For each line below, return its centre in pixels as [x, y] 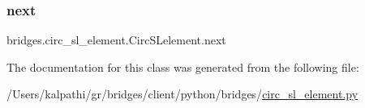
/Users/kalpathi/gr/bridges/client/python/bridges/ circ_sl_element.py [182, 94]
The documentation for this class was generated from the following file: [183, 66]
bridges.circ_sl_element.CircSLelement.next [116, 40]
